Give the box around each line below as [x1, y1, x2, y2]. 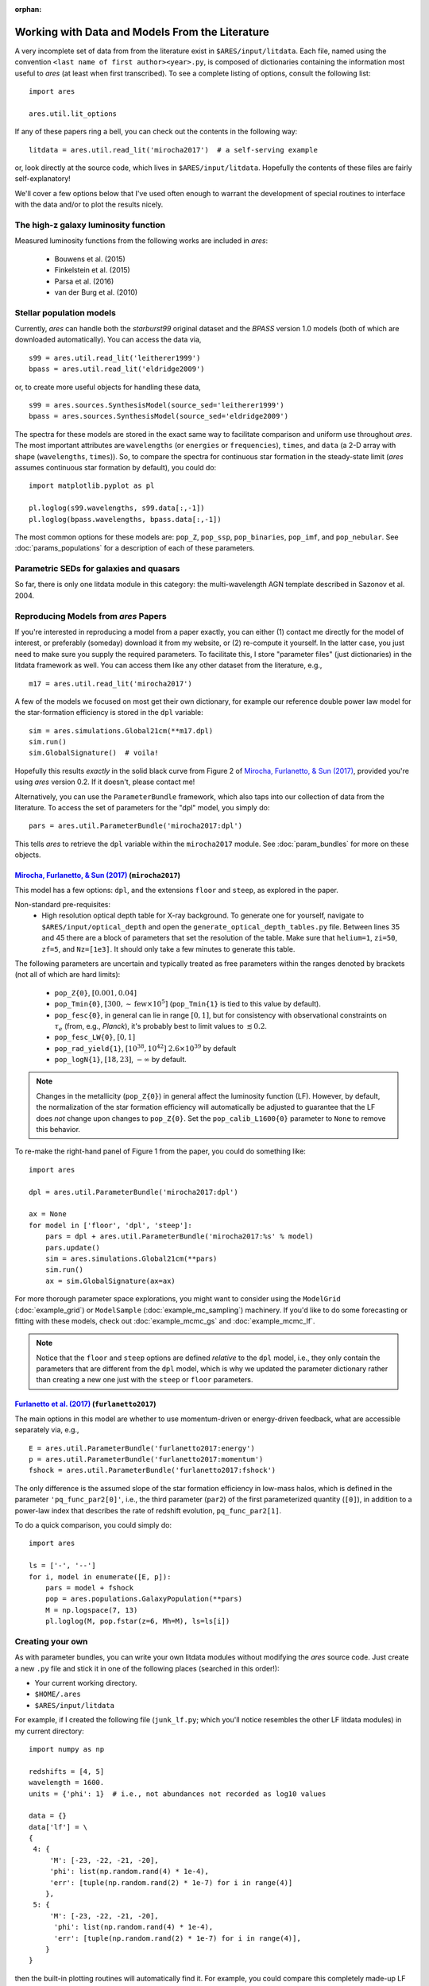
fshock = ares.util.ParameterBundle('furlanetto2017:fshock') [29, 1466, 276, 1475]
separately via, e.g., [14, 1425, 79, 1435]
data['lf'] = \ [29, 1822, 88, 1831]
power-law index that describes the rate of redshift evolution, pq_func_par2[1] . [14, 1505, 282, 1515]
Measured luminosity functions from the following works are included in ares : [14, 236, 269, 245]
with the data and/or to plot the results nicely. [14, 199, 164, 210]
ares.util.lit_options [29, 109, 118, 118]
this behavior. [36, 1125, 81, 1134]
